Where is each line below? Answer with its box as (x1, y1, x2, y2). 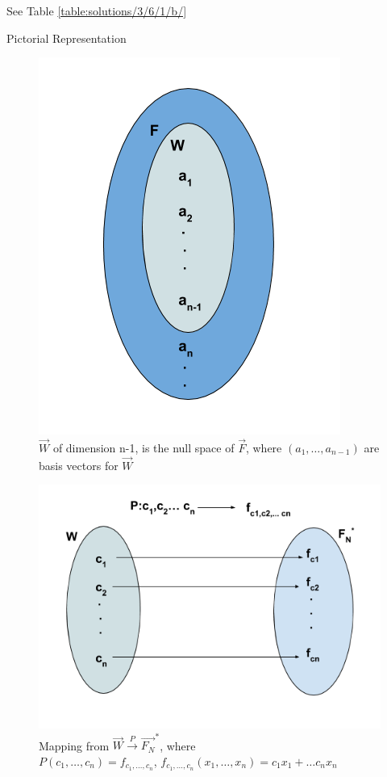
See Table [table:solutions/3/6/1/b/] (6, 2, 187, 19)
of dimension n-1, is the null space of (52, 439, 235, 456)
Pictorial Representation (6, 29, 127, 46)
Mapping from (39, 737, 110, 754)
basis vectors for (39, 456, 119, 473)
